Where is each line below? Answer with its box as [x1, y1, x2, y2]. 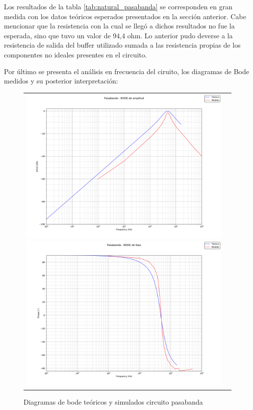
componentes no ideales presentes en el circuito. [4, 49, 147, 59]
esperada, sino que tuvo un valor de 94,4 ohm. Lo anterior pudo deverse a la [4, 30, 233, 40]
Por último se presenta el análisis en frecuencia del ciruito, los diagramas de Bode [4, 66, 249, 76]
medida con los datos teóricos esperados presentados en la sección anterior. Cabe [4, 11, 246, 21]
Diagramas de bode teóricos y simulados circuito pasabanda [24, 396, 203, 407]
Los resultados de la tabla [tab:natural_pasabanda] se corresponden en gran [4, 1, 233, 11]
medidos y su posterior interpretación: [4, 76, 118, 86]
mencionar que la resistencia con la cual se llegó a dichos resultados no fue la [4, 21, 235, 31]
